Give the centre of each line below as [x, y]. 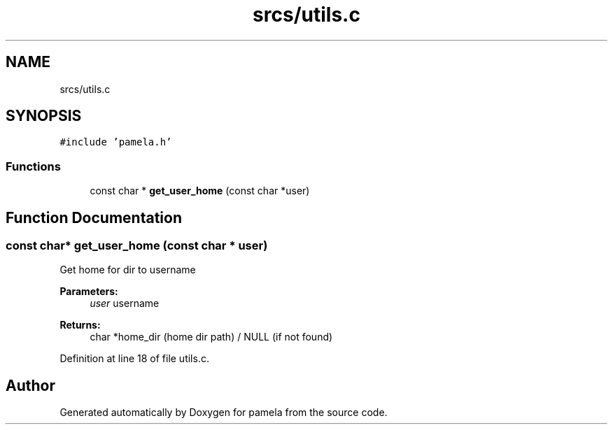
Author [30, 385]
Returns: [80, 325]
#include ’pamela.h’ [116, 142]
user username [125, 303]
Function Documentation [94, 217]
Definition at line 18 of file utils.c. [134, 359]
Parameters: [89, 292]
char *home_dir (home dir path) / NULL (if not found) [211, 337]
